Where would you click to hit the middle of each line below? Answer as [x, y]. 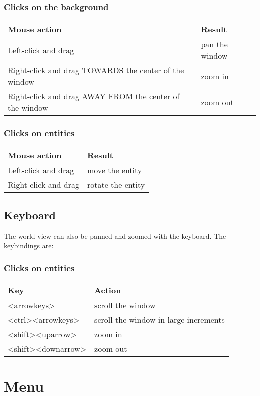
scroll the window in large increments [160, 320]
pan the [214, 44]
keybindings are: [29, 246]
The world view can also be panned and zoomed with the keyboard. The [115, 236]
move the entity [115, 170]
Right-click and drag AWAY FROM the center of [94, 96]
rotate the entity [116, 185]
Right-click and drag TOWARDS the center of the [96, 70]
